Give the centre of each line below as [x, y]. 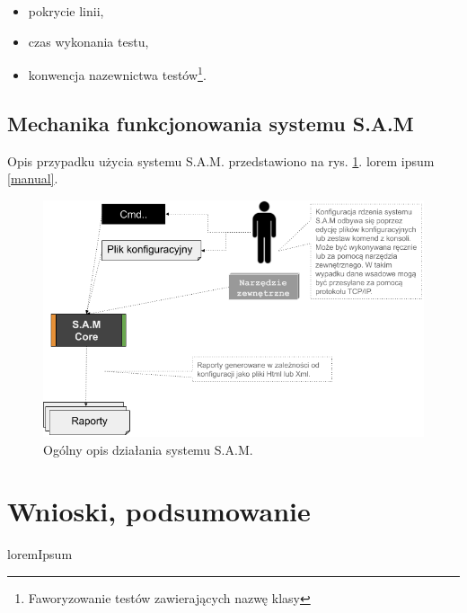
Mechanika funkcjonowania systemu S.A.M [211, 123]
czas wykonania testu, [88, 41]
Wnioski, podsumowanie [159, 511]
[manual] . [33, 178]
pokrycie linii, [66, 11]
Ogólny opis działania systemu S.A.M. [148, 449]
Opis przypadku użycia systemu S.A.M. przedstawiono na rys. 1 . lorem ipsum [221, 160]
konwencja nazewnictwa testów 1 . [117, 73]
